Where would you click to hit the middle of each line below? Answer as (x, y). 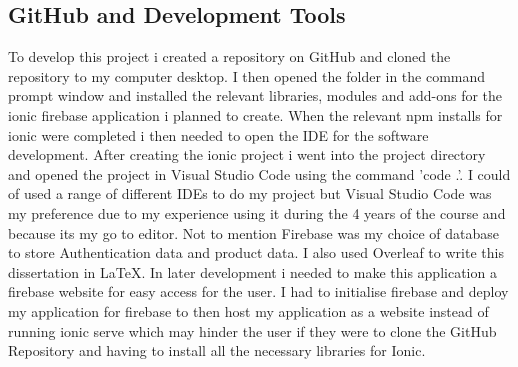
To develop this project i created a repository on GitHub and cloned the (229, 56)
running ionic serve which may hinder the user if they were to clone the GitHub (252, 330)
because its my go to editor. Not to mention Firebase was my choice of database (253, 232)
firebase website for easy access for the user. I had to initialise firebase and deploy (258, 291)
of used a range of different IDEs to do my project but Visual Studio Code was (250, 193)
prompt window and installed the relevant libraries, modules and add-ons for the (255, 95)
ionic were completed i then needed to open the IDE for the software (218, 134)
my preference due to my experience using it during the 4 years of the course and (257, 212)
